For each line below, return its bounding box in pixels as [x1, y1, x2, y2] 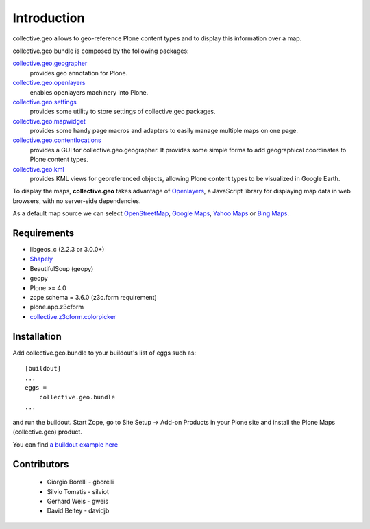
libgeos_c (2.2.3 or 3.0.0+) [29, 246, 105, 254]
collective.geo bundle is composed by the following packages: [12, 47, 189, 55]
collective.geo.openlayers [12, 79, 86, 87]
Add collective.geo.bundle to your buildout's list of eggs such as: [12, 349, 197, 357]
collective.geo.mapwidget [12, 117, 86, 125]
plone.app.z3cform [29, 303, 84, 311]
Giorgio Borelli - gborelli [47, 478, 114, 486]
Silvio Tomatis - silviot [47, 487, 110, 495]
